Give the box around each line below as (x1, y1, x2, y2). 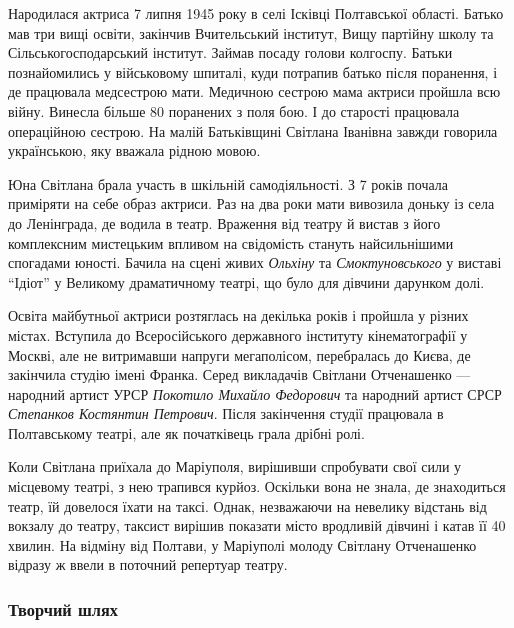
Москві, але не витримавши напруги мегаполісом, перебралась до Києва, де (8, 344, 471, 365)
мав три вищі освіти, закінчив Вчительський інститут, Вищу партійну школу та (8, 22, 494, 43)
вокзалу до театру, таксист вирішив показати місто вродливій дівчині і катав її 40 (8, 515, 506, 536)
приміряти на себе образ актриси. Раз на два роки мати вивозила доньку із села (8, 193, 495, 214)
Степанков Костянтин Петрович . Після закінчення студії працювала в (8, 403, 444, 424)
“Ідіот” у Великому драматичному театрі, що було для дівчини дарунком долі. (8, 271, 485, 292)
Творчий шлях (8, 596, 119, 621)
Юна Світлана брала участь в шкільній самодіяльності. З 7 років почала (8, 173, 449, 194)
